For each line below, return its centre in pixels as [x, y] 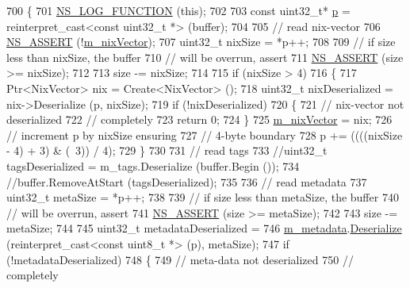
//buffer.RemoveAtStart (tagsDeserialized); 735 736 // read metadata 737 [187, 181]
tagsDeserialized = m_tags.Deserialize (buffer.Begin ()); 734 [153, 165]
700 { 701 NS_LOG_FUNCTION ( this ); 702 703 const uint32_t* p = [178, 10]
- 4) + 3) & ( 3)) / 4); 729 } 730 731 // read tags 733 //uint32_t [167, 150]
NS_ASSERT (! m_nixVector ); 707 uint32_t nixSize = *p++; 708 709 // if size [201, 42]
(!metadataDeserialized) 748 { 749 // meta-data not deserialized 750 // [180, 259]
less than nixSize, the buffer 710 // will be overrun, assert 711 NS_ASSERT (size [205, 57]
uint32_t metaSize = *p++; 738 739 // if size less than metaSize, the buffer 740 [203, 197]
